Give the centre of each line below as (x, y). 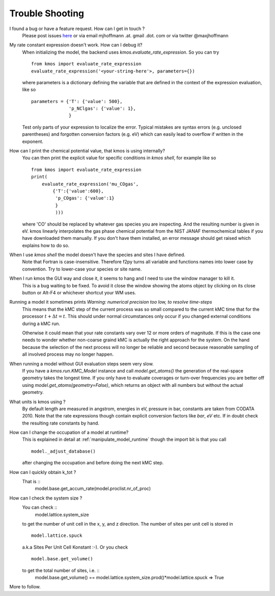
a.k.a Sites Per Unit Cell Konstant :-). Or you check (75, 547)
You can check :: (40, 507)
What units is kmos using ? (37, 402)
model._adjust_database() (64, 451)
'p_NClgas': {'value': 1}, (102, 109)
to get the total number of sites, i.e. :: (61, 570)
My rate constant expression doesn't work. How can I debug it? (76, 45)
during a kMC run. (41, 324)
